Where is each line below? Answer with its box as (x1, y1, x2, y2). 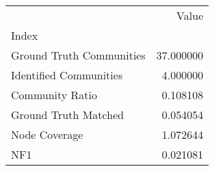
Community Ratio (11, 87, 98, 103)
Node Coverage (11, 127, 83, 142)
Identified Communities (11, 67, 123, 83)
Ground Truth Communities (11, 47, 146, 63)
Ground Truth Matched (11, 107, 124, 122)
